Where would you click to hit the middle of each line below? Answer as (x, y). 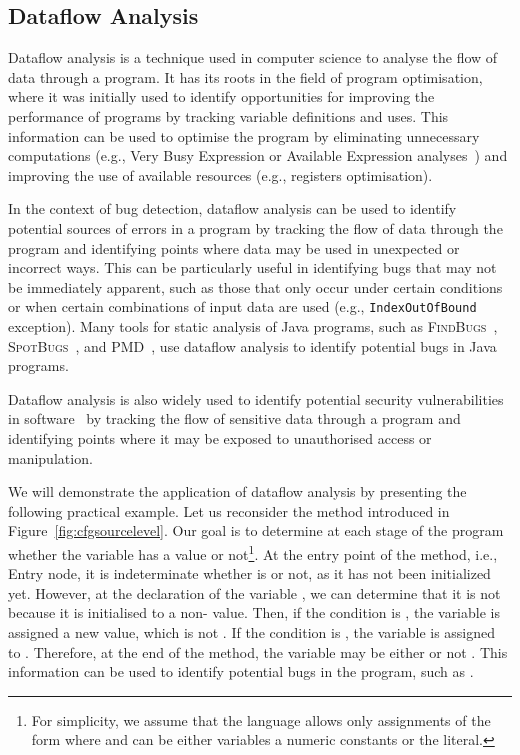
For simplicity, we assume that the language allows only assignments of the (261, 719)
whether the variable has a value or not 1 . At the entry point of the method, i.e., (253, 552)
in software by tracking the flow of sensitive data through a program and (234, 418)
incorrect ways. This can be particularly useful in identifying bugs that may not (252, 267)
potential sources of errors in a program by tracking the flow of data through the (255, 227)
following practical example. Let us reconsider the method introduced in (229, 510)
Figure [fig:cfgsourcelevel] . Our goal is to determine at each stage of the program (256, 530)
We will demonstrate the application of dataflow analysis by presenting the (237, 491)
